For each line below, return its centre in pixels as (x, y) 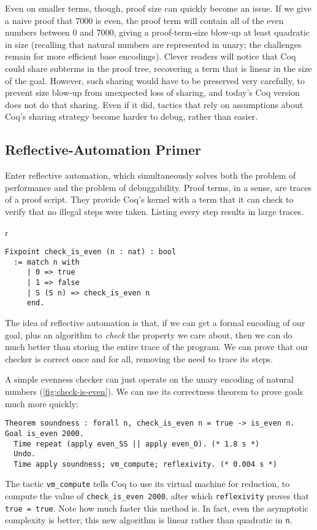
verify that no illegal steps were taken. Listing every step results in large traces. (155, 211)
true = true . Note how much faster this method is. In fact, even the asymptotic (157, 508)
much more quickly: (42, 403)
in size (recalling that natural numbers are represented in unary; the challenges (153, 44)
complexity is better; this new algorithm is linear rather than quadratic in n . (149, 520)
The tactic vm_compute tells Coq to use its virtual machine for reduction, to (147, 484)
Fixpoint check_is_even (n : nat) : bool (91, 252)
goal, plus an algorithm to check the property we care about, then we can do (149, 334)
